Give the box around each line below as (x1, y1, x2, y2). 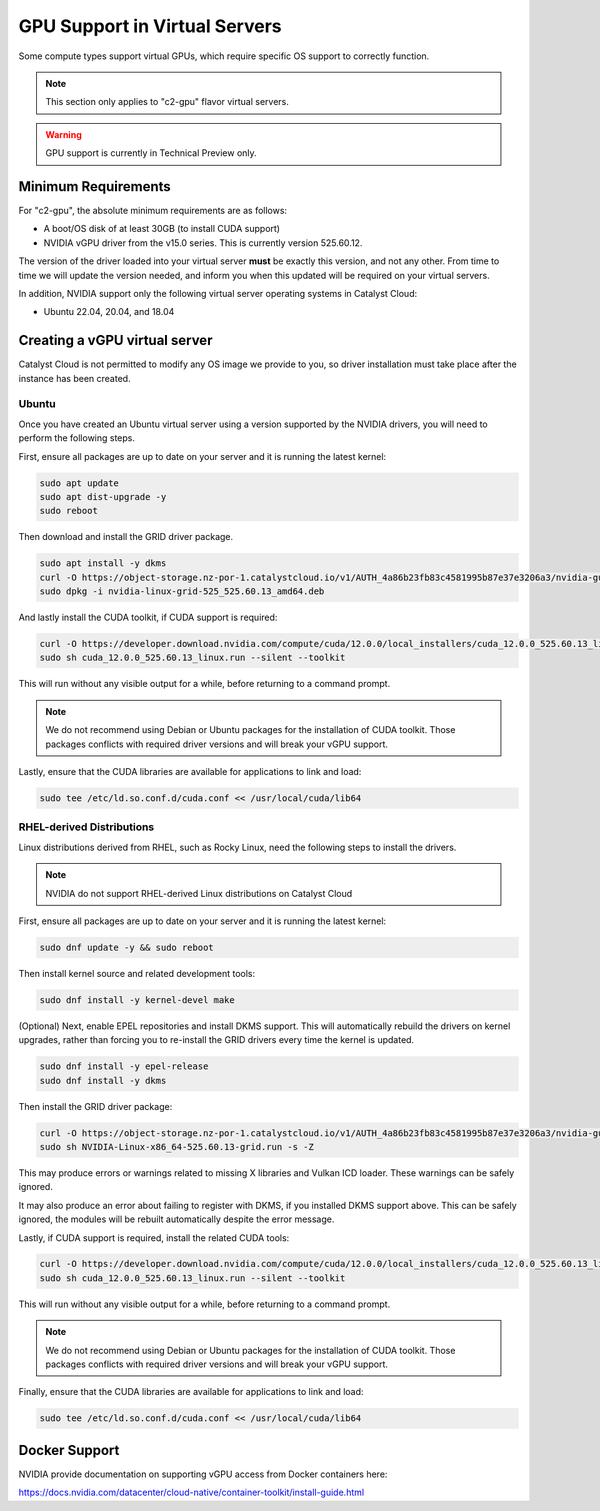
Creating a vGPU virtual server (18, 332, 213, 349)
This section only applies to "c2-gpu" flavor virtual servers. (45, 96, 290, 108)
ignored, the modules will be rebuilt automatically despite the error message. (18, 1213, 335, 1225)
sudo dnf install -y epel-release (39, 1061, 209, 1072)
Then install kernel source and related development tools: (18, 967, 255, 979)
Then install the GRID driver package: (18, 1100, 173, 1112)
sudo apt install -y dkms (39, 558, 167, 569)
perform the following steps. (18, 432, 135, 444)
